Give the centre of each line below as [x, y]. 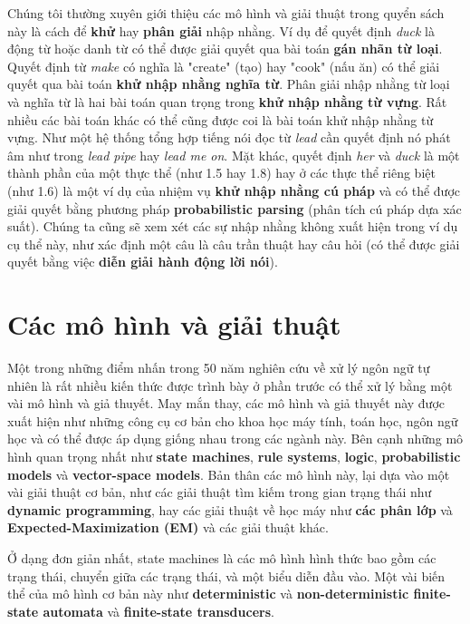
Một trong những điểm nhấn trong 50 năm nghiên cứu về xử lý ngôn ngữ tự [219, 368]
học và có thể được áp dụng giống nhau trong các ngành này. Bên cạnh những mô [235, 439]
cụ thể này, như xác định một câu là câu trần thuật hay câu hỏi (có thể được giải [234, 244]
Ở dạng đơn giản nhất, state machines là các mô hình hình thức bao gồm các [222, 557]
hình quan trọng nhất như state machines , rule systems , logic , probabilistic [234, 456]
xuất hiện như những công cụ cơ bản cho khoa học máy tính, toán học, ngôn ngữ [233, 420]
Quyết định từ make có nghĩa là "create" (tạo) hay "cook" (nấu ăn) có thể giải [224, 66]
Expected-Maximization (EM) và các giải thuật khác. [168, 527]
